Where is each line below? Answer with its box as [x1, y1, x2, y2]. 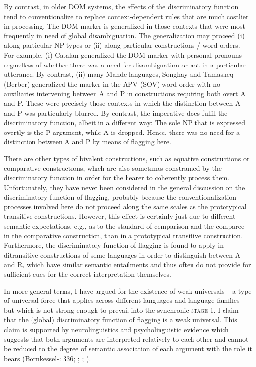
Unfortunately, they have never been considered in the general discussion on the [4, 182, 245, 192]
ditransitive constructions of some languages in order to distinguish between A [4, 249, 241, 260]
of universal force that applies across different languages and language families [4, 295, 240, 305]
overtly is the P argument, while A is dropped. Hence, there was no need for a [4, 127, 240, 137]
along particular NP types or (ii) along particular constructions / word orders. [4, 40, 240, 50]
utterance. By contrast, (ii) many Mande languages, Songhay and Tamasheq [4, 69, 234, 79]
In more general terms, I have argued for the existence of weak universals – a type [4, 285, 252, 296]
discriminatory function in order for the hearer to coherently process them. [4, 172, 229, 183]
